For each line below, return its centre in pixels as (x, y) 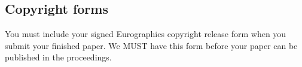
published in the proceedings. (58, 57)
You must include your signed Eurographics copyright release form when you (146, 34)
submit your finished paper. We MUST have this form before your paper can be (151, 45)
